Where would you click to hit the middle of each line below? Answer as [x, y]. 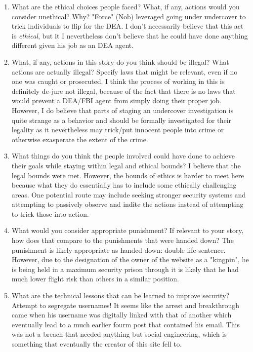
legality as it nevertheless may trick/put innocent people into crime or [118, 130]
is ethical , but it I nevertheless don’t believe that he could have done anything [130, 35]
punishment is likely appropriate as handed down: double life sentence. [119, 250]
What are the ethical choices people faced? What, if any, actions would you [126, 6]
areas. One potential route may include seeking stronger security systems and [129, 194]
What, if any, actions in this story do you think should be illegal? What [120, 61]
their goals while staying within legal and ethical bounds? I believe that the [126, 165]
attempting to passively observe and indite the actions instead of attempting [127, 204]
